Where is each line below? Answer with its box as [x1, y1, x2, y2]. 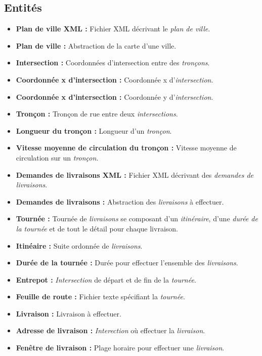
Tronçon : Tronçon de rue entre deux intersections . [16, 108, 178, 119]
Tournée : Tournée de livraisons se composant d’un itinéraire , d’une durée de [16, 213, 258, 224]
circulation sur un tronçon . [16, 152, 99, 163]
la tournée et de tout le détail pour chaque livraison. [16, 223, 178, 233]
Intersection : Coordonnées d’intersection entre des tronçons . [16, 57, 210, 68]
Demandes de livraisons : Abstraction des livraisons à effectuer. [16, 196, 224, 207]
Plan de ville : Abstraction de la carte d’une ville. [16, 40, 177, 51]
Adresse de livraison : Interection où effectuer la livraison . [16, 325, 205, 336]
